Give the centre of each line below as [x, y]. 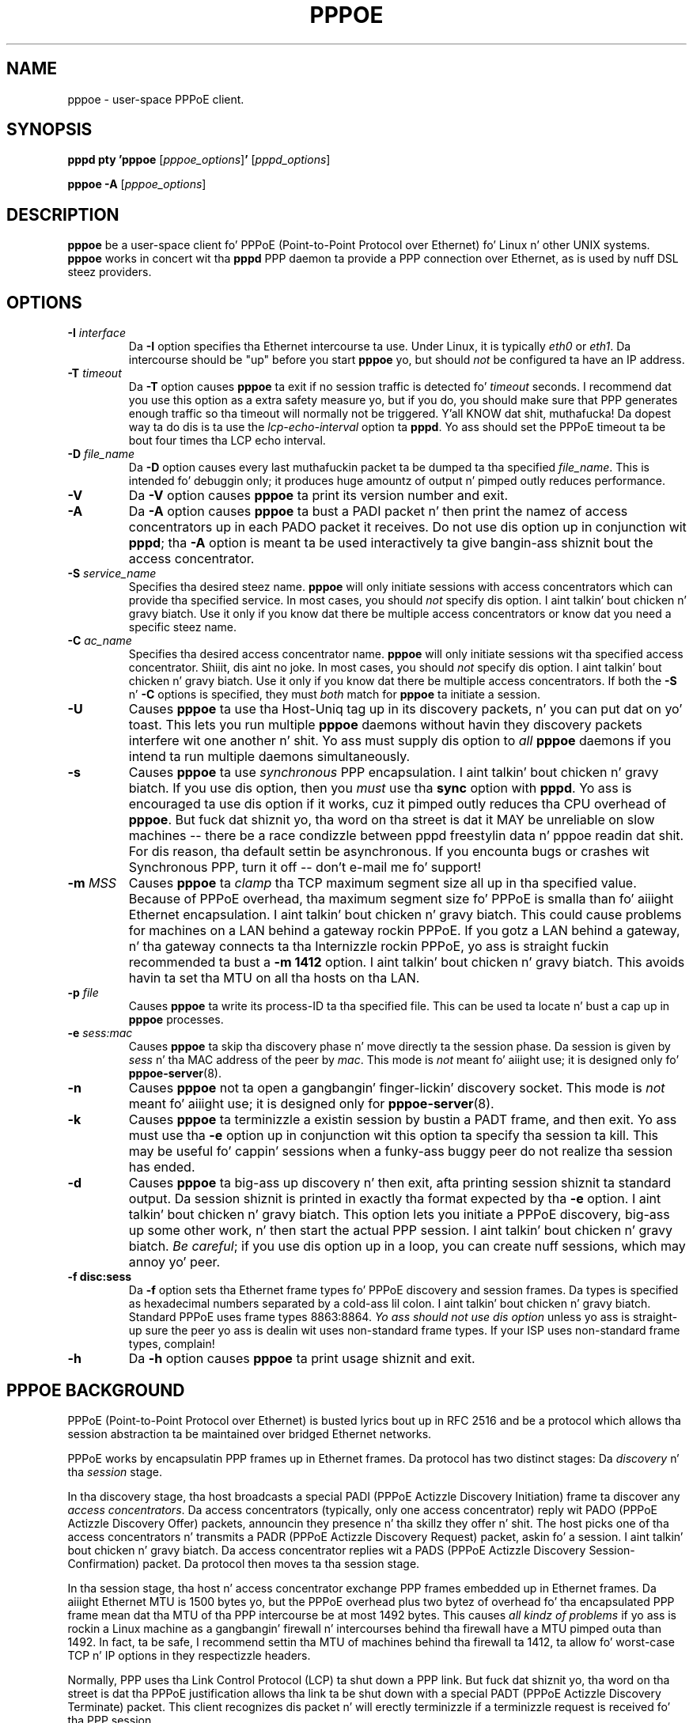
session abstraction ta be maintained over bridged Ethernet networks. [250, 1433]
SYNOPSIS [49, 130]
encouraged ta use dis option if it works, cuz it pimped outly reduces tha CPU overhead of [398, 804]
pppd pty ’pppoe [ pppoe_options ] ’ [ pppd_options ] [199, 160]
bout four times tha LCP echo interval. [227, 441]
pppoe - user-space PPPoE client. [156, 99]
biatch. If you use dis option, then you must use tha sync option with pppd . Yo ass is [380, 788]
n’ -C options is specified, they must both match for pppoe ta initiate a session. [335, 695]
